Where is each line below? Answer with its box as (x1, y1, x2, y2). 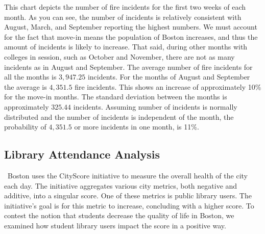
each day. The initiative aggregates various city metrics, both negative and (4, 180, 237, 191)
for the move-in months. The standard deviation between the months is (4, 91, 227, 102)
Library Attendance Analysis (4, 146, 160, 162)
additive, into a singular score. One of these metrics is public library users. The (4, 190, 252, 201)
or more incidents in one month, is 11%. (74, 121, 199, 132)
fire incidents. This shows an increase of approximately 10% (75, 81, 261, 92)
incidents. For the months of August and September (87, 71, 250, 82)
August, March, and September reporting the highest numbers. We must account (4, 21, 257, 32)
